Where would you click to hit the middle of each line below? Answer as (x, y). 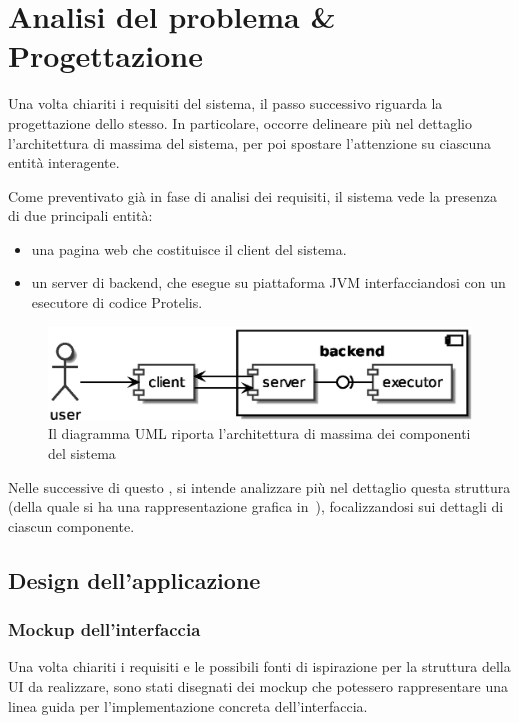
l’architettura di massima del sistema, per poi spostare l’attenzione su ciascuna (249, 142)
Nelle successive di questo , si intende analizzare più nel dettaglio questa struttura (259, 486)
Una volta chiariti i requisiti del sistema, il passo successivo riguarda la (225, 103)
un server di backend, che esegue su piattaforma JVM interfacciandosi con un (268, 282)
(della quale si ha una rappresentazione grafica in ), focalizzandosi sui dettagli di (256, 506)
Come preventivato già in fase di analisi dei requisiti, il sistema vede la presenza (252, 195)
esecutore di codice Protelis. (117, 302)
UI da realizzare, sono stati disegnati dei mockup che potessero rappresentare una (258, 685)
